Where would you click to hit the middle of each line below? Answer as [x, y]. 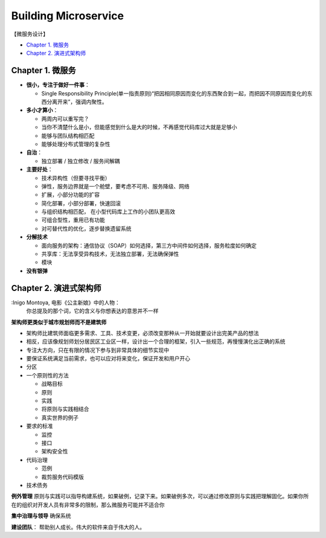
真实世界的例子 [60, 417]
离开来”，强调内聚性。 [80, 102]
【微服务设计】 [30, 34]
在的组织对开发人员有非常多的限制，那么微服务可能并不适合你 [88, 505]
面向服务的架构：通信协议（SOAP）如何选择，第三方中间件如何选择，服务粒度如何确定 [149, 245]
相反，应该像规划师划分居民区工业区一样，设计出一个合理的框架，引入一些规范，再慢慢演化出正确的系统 [156, 342]
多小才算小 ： [42, 110]
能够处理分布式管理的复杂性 [76, 144]
